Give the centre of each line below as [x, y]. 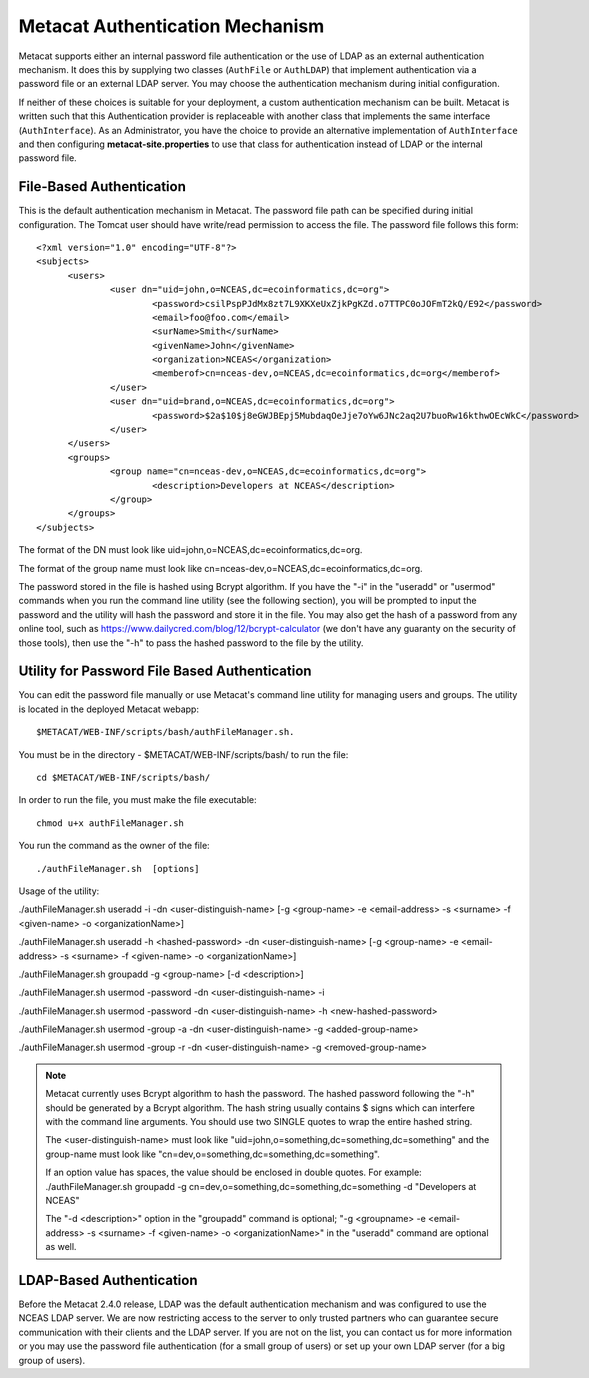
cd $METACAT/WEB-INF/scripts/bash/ [123, 777]
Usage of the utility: [59, 891]
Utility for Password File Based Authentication [165, 671]
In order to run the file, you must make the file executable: [137, 800]
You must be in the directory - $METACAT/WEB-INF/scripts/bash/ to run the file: [183, 754]
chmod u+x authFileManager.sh [110, 823]
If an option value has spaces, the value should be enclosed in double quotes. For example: [233, 1172]
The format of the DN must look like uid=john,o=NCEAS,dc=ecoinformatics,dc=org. [190, 550]
